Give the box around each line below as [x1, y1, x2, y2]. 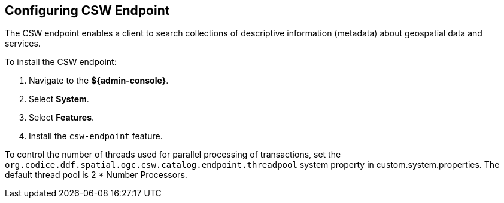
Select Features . [29, 112, 95, 123]
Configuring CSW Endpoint [5, 3, 170, 18]
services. [5, 38, 41, 49]
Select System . [29, 94, 89, 104]
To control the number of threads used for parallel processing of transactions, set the [5, 149, 341, 160]
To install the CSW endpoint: [5, 57, 117, 67]
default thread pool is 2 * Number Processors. [5, 170, 187, 180]
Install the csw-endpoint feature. [29, 131, 163, 142]
